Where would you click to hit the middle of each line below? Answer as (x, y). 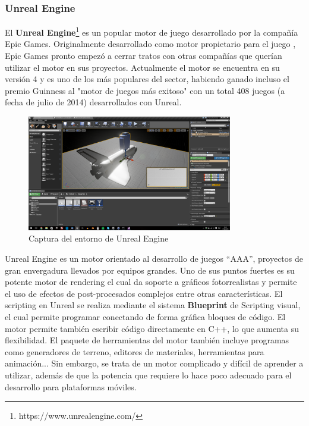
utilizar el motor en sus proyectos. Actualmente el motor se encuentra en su (142, 67)
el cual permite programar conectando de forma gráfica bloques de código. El (145, 316)
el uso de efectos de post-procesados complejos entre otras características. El (144, 293)
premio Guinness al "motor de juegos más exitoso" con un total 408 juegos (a (145, 90)
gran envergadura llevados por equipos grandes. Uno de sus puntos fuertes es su (150, 270)
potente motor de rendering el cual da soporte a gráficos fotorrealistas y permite (151, 282)
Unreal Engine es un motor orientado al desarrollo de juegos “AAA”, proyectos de (154, 258)
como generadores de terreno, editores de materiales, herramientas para (135, 351)
